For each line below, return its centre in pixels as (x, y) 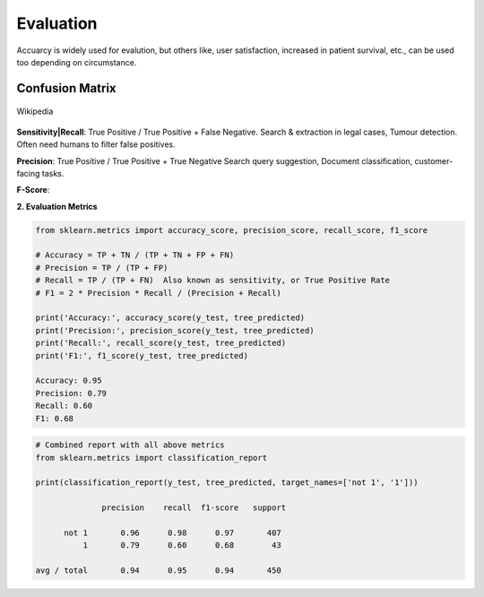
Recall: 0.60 (64, 406)
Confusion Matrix (66, 88)
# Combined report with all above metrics (130, 445)
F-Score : (33, 190)
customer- (434, 160)
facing (28, 173)
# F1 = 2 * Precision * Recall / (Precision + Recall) (158, 293)
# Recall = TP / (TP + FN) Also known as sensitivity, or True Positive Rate (212, 281)
